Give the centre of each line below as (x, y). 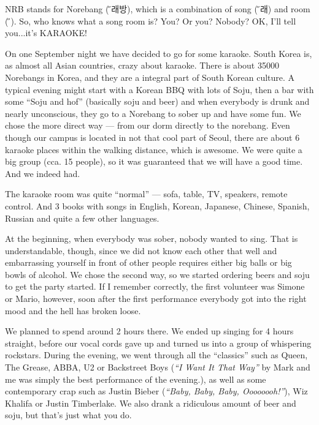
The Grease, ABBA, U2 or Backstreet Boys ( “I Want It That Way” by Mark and (158, 367)
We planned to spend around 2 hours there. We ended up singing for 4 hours (149, 331)
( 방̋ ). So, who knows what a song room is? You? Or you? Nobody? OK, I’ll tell (151, 21)
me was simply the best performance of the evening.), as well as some (136, 379)
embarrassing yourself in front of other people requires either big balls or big (148, 262)
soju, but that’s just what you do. (68, 415)
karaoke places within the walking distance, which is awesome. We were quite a (154, 149)
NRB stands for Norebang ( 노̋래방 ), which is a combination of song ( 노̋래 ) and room (158, 9)
